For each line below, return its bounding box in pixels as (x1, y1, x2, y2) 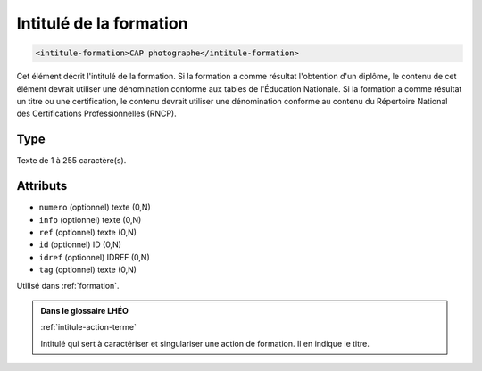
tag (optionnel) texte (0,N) (38, 264, 137, 276)
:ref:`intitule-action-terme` (40, 322, 137, 333)
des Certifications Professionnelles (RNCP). (16, 108, 178, 120)
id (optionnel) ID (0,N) (38, 239, 122, 250)
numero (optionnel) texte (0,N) (38, 202, 151, 213)
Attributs (16, 178, 68, 194)
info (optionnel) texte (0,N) (38, 214, 142, 225)
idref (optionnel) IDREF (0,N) (38, 251, 151, 262)
